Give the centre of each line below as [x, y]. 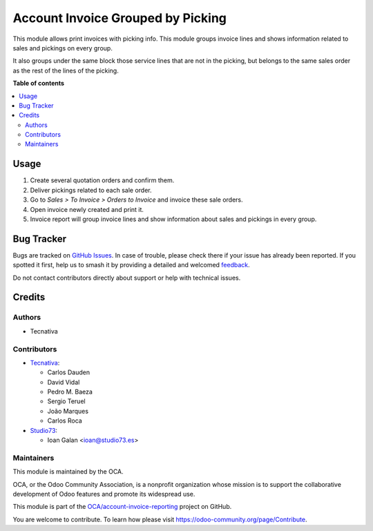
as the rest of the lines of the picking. [66, 70]
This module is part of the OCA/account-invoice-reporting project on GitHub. [122, 507]
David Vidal [64, 382]
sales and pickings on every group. [63, 48]
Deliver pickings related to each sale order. [91, 190]
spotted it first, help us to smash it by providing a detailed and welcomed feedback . [131, 265]
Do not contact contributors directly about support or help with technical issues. [127, 278]
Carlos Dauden [68, 372]
